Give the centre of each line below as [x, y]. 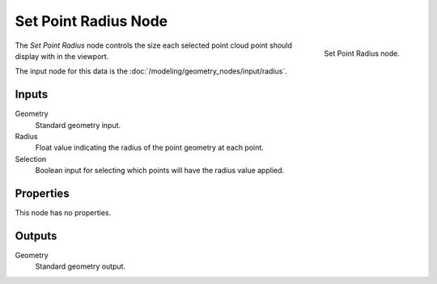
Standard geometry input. [78, 125]
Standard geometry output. [80, 266]
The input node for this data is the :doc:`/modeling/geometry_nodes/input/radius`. [151, 71]
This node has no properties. [63, 213]
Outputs [36, 236]
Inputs [32, 94]
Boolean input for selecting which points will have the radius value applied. [160, 171]
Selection [31, 159]
